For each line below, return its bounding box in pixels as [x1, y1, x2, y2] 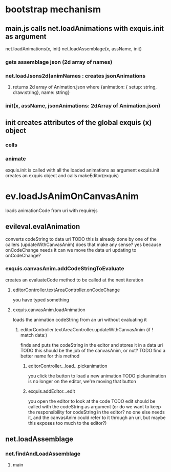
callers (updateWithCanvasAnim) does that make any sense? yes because [5, 241, 161, 248]
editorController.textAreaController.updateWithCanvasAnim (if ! [20, 326, 154, 332]
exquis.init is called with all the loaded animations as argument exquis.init [5, 167, 160, 173]
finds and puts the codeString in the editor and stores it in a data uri [20, 342, 163, 348]
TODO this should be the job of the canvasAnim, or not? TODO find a [20, 347, 165, 353]
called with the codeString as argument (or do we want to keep [28, 403, 161, 409]
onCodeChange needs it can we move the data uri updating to [5, 247, 137, 253]
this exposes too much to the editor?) [28, 420, 107, 426]
